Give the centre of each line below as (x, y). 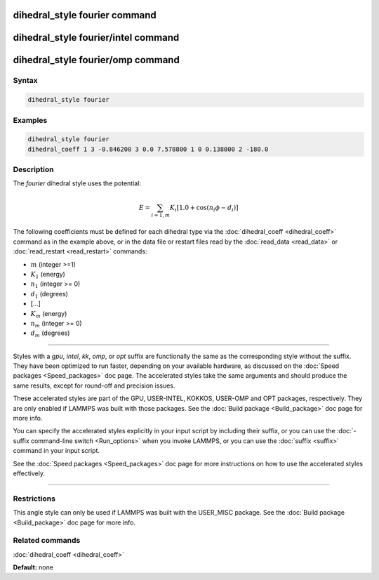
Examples (30, 120)
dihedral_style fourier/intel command (96, 38)
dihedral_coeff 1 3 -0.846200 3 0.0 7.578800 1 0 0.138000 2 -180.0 (148, 149)
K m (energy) (49, 314)
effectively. (29, 473)
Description (33, 170)
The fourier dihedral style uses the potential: (77, 183)
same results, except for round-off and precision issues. (94, 385)
